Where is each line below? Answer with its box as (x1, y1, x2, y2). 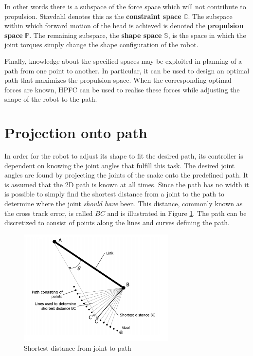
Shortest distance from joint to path (24, 342, 131, 353)
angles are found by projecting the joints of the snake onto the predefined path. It (4, 170, 249, 180)
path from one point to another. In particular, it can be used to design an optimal (4, 65, 250, 75)
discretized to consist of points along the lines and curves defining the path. (4, 217, 230, 228)
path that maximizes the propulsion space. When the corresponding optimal (4, 75, 232, 85)
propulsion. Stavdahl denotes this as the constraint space (4, 11, 181, 21)
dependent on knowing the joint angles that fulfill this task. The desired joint (4, 160, 235, 170)
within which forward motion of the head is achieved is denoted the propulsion (4, 20, 244, 31)
